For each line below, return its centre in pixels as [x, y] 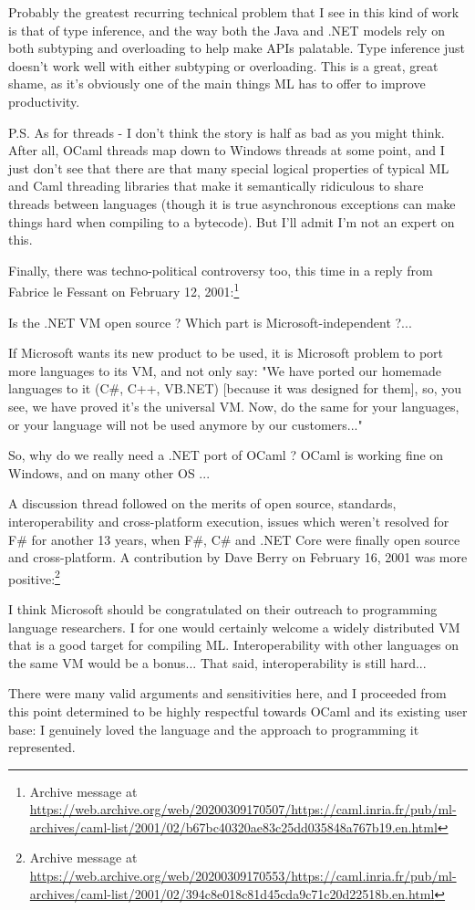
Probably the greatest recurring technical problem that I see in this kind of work [234, 12]
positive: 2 [34, 577]
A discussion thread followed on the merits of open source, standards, [202, 503]
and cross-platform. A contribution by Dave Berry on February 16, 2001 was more [238, 557]
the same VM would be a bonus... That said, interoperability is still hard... [217, 662]
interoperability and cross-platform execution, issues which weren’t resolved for [229, 521]
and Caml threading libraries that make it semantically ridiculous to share [216, 186]
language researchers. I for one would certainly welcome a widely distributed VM [234, 627]
